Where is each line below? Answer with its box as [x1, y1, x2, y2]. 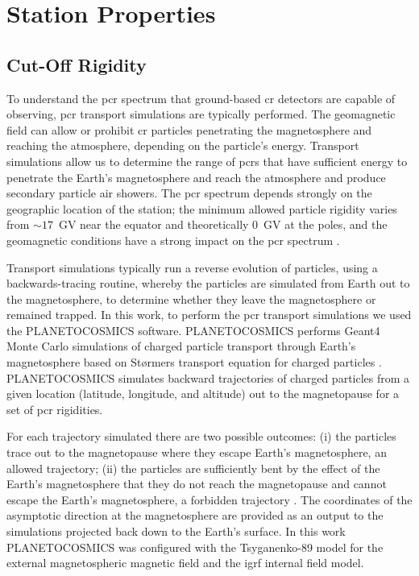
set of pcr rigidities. [6, 400, 103, 417]
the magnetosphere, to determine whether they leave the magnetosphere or [6, 290, 376, 307]
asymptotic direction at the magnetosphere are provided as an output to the [6, 507, 384, 524]
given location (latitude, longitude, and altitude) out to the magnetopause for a [6, 385, 400, 402]
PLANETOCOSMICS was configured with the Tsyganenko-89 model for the [6, 538, 384, 555]
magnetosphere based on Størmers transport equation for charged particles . [6, 354, 382, 371]
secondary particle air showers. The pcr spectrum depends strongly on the [6, 184, 372, 201]
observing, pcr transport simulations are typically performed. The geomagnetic [6, 106, 396, 122]
